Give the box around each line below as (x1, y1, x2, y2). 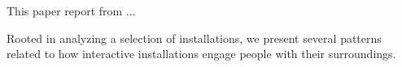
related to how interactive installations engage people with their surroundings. (7, 45, 396, 62)
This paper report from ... (7, 2, 136, 19)
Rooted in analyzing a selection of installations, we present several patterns (7, 29, 382, 46)
